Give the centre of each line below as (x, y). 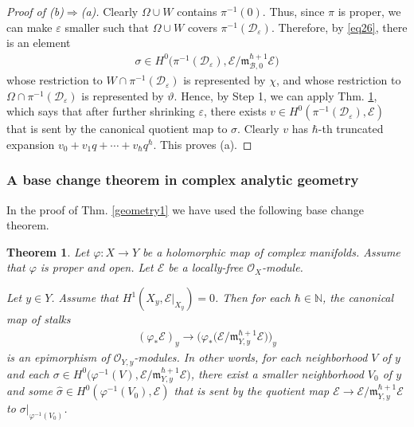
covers (202, 27)
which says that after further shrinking (101, 111)
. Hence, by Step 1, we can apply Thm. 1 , (275, 95)
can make (29, 27)
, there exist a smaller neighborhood (277, 373)
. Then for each (253, 298)
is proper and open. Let (97, 267)
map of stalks (39, 319)
